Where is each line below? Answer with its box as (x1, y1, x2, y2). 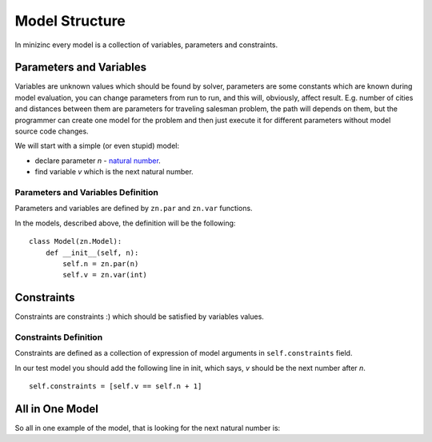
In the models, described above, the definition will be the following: (14, 218, 236, 228)
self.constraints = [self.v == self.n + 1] (29, 382, 202, 391)
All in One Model (14, 402, 99, 416)
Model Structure (14, 12, 126, 30)
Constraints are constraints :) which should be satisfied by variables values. (14, 312, 264, 321)
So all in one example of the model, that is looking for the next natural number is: (14, 424, 281, 433)
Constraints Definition (14, 332, 103, 343)
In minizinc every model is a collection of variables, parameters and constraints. (14, 40, 278, 50)
